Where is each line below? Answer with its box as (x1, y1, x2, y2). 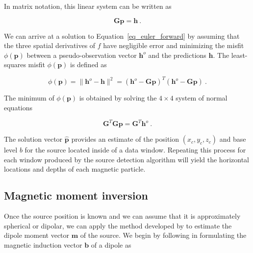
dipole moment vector (4, 230, 70, 240)
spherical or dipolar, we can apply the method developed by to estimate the (4, 220, 232, 230)
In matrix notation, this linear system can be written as (4, 1, 172, 11)
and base (219, 134, 246, 144)
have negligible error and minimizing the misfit (103, 40, 244, 51)
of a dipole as (91, 239, 131, 250)
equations (4, 102, 33, 113)
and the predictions (148, 50, 206, 60)
